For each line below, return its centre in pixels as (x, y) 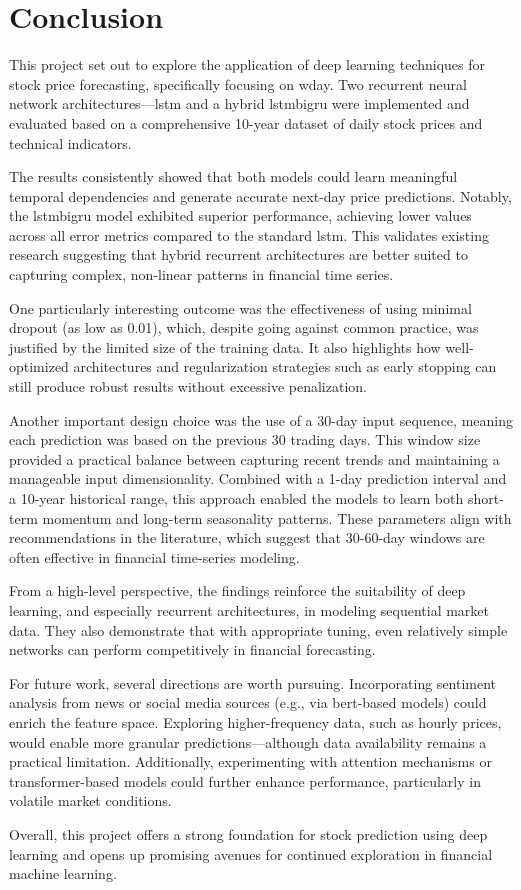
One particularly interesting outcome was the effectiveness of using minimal (240, 307)
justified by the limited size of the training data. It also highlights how (225, 346)
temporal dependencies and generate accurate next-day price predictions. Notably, (260, 195)
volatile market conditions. (90, 800)
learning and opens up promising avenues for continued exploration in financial (251, 853)
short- (485, 498)
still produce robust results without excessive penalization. (188, 386)
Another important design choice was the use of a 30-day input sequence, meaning (261, 419)
